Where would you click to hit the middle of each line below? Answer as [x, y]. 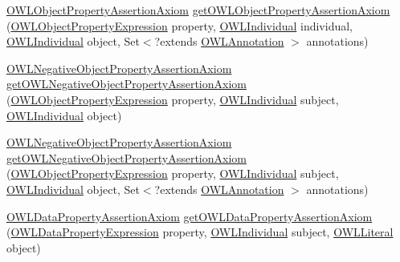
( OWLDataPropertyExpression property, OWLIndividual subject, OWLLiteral [200, 232]
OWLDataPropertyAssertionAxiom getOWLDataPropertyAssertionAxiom [190, 216]
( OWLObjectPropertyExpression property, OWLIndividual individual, [180, 25]
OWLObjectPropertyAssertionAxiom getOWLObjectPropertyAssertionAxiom [198, 10]
